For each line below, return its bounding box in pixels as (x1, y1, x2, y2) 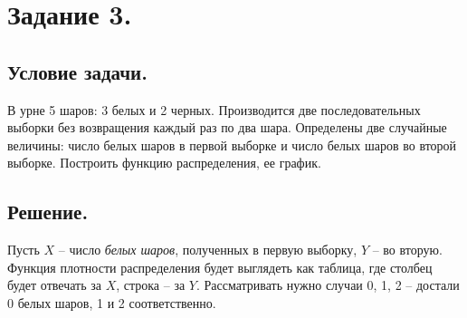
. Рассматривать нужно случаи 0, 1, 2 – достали (195, 275, 460, 294)
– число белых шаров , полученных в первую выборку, (58, 240, 357, 259)
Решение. (7, 198, 89, 226)
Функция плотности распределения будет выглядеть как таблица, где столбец (7, 257, 433, 276)
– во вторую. (372, 240, 443, 259)
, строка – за (116, 275, 186, 294)
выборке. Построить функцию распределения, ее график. (7, 153, 321, 172)
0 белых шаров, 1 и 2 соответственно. (7, 293, 216, 312)
